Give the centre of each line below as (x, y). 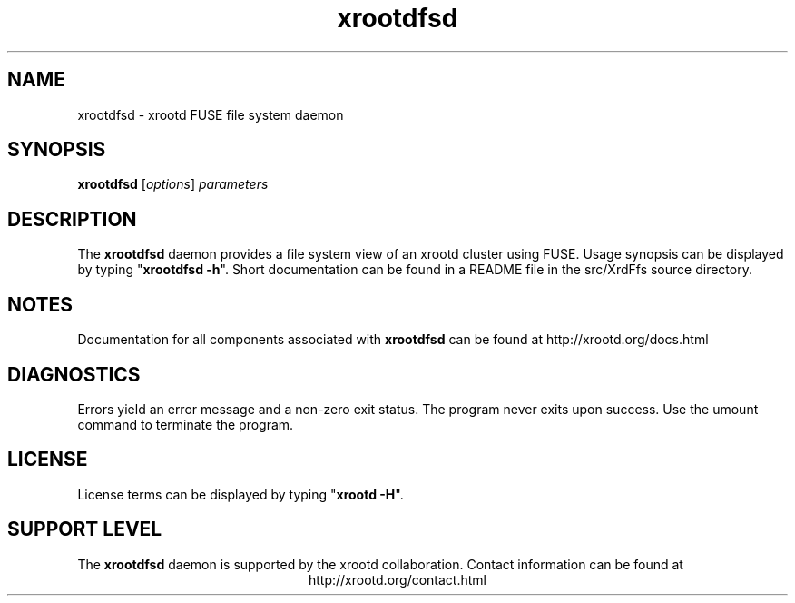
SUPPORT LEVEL (85, 529)
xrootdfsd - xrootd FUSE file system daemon (211, 114)
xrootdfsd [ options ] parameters (173, 184)
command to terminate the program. (186, 424)
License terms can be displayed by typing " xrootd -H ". (240, 494)
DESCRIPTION (72, 219)
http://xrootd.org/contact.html (397, 579)
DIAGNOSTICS (74, 374)
